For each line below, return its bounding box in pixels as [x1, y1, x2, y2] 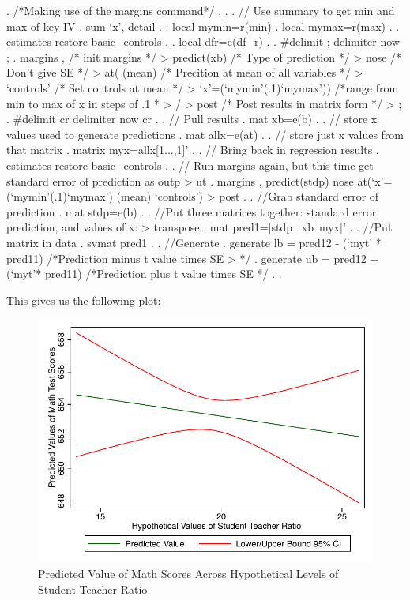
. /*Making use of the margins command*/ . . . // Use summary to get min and [6, 2, 395, 18]
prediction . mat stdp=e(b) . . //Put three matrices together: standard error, [6, 203, 380, 219]
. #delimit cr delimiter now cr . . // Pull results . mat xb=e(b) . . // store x [6, 111, 378, 127]
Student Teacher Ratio [38, 580, 148, 597]
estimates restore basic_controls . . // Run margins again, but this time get [6, 156, 374, 173]
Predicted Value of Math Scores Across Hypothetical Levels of [38, 565, 339, 582]
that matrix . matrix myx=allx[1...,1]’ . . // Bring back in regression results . [6, 141, 379, 158]
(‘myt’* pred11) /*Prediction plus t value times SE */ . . [6, 265, 282, 282]
